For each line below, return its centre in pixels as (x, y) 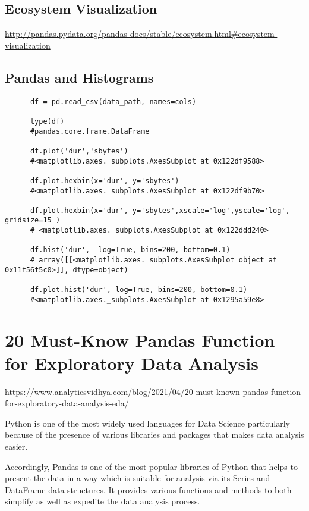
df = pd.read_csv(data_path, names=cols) (113, 101)
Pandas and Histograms (79, 77)
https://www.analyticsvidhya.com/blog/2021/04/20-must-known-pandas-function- (154, 391)
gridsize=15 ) (33, 220)
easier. (16, 446)
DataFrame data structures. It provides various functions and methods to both (148, 489)
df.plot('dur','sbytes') (79, 151)
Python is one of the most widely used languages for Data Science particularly (147, 423)
